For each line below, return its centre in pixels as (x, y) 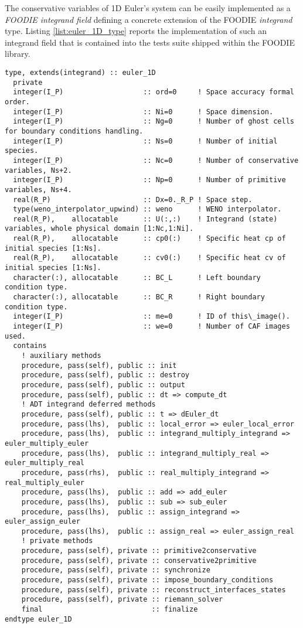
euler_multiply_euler (47, 443)
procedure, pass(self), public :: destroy (105, 375)
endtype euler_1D (38, 619)
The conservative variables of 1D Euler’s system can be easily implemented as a (148, 8)
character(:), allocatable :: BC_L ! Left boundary (137, 277)
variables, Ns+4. (38, 190)
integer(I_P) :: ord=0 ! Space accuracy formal (154, 92)
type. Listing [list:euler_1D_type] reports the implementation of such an (136, 31)
